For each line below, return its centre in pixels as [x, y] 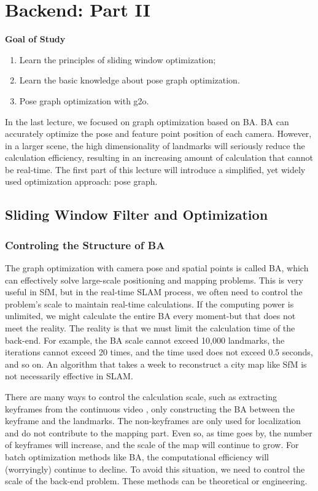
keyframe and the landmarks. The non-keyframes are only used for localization [153, 421]
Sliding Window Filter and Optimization [137, 215]
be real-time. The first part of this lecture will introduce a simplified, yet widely [155, 169]
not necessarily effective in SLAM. [69, 376]
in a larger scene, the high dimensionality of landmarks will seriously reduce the [155, 145]
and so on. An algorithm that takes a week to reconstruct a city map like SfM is [156, 364]
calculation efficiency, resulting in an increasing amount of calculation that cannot [159, 157]
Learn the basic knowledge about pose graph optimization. [130, 80]
